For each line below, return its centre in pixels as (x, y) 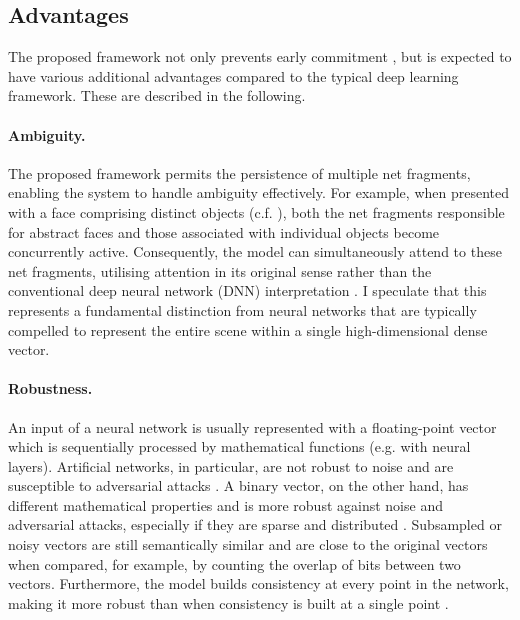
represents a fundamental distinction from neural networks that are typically (242, 309)
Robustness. (50, 388)
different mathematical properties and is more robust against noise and (225, 504)
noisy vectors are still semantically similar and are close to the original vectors (248, 544)
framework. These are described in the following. (157, 95)
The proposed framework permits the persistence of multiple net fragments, (239, 172)
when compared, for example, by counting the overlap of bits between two (234, 563)
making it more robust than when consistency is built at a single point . (228, 602)
